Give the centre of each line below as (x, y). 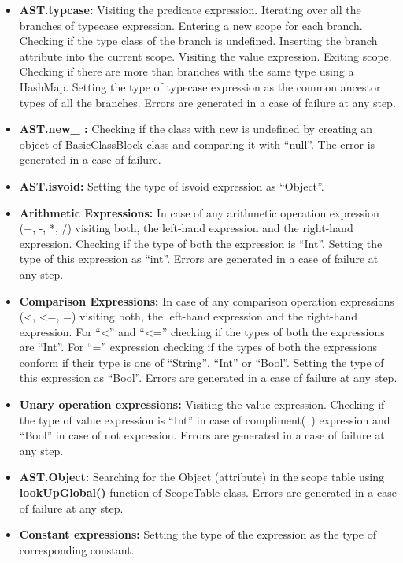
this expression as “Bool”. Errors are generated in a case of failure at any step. (208, 378)
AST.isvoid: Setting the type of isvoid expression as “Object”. (172, 185)
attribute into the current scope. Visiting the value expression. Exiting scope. (205, 56)
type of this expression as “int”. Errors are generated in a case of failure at (199, 259)
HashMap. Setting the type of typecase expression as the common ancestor (200, 86)
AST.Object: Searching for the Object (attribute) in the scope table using (202, 477)
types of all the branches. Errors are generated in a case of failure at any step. (207, 102)
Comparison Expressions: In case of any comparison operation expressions (207, 300)
